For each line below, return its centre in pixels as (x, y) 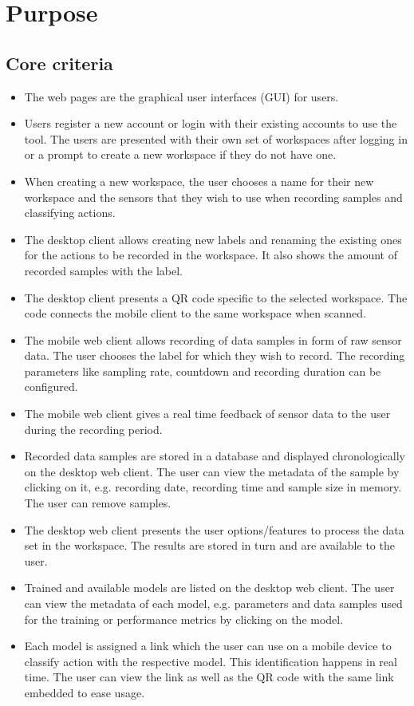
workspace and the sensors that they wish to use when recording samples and (213, 197)
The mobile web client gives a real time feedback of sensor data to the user (207, 414)
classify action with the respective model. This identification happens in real (211, 661)
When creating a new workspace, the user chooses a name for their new (199, 181)
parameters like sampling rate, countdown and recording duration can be (203, 371)
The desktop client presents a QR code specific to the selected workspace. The (216, 297)
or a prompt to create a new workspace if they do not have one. (180, 154)
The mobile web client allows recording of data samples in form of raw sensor (213, 339)
